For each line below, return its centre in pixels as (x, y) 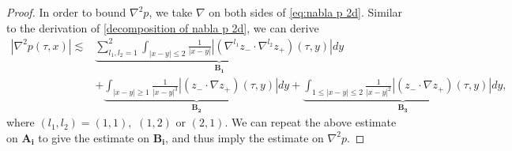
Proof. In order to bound (66, 12)
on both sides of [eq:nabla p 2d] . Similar (306, 12)
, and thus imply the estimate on (245, 137)
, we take (171, 12)
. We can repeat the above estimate (311, 122)
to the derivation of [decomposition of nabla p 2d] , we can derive (163, 27)
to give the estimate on (94, 137)
